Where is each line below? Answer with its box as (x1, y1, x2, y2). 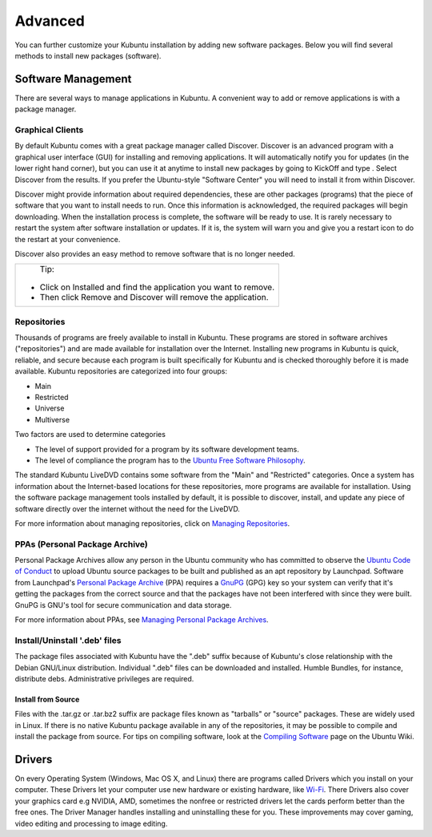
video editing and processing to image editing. (14, 819, 168, 828)
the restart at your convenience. (14, 234, 121, 244)
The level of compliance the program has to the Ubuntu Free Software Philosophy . (34, 455, 306, 465)
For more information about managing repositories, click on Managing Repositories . (14, 518, 290, 528)
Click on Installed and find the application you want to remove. (39, 281, 275, 293)
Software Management (14, 72, 132, 86)
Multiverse (34, 414, 70, 424)
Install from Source (14, 694, 80, 704)
